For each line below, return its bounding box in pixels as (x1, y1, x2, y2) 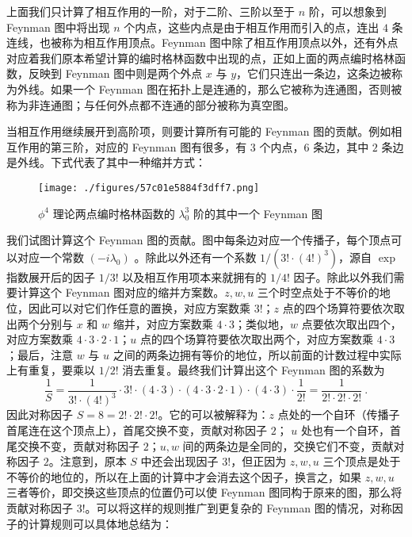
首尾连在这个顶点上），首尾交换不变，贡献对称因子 (6, 421, 267, 438)
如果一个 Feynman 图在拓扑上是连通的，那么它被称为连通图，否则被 (50, 80, 402, 97)
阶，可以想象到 (308, 3, 387, 19)
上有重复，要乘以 (6, 362, 95, 378)
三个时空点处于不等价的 (257, 284, 380, 301)
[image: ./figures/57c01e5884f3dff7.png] (38, 182, 260, 194)
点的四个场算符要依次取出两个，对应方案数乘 (140, 331, 374, 347)
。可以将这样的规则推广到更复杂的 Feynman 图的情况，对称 (85, 499, 392, 516)
